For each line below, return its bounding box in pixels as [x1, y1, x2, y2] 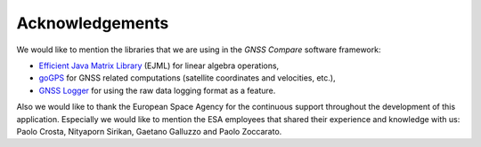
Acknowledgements [16, 13, 169, 33]
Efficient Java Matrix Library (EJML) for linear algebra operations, [38, 60, 280, 71]
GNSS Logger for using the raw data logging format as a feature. [38, 85, 276, 96]
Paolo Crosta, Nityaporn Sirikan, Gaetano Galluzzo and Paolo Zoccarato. [16, 126, 282, 136]
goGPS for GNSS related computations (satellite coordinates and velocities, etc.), [38, 73, 336, 83]
